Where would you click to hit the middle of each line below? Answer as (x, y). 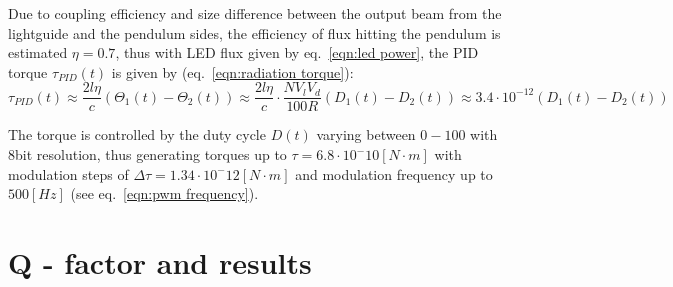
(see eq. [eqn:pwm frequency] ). (164, 193)
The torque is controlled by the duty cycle (137, 134)
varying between (366, 134)
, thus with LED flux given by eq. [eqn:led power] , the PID (297, 52)
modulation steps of (68, 173)
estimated (38, 52)
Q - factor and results (160, 262)
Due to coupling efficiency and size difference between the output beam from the (255, 13)
